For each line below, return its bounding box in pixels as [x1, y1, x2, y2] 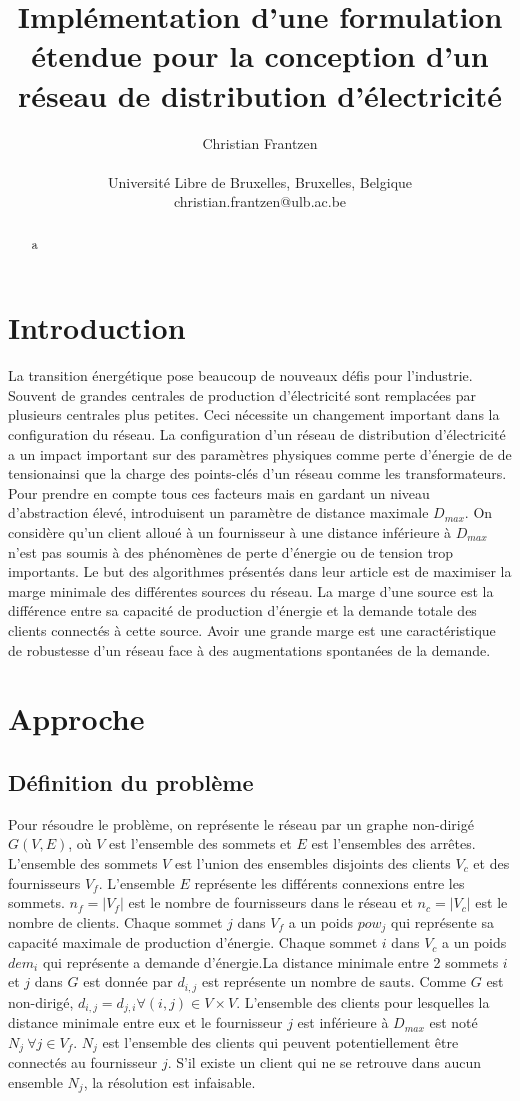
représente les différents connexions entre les [194, 872, 465, 893]
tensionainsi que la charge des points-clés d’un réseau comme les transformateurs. [8, 463, 507, 484]
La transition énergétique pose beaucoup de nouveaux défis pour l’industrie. [8, 365, 473, 386]
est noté [429, 1012, 478, 1033]
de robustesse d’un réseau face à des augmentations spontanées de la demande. [8, 639, 491, 660]
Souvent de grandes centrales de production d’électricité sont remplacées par [8, 384, 476, 405]
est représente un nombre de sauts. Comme [201, 971, 467, 992]
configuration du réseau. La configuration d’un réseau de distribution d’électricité [8, 424, 506, 445]
